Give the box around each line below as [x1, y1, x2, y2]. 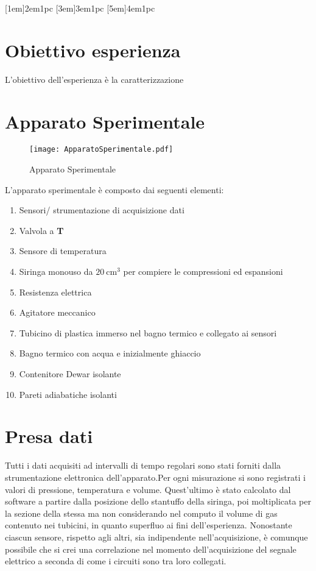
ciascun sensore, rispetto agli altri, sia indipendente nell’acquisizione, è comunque [5, 530, 308, 543]
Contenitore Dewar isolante [19, 367, 121, 380]
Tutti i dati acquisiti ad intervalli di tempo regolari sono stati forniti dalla [5, 459, 281, 472]
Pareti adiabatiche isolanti [19, 388, 117, 400]
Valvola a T [19, 224, 64, 236]
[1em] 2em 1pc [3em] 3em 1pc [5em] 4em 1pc [5, 2, 155, 14]
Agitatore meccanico [19, 306, 96, 319]
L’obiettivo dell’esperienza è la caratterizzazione [5, 73, 184, 85]
